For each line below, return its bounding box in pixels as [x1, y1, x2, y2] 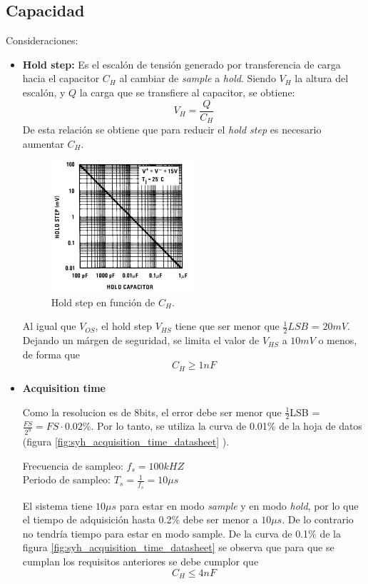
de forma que [22, 346, 80, 361]
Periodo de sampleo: [22, 472, 111, 487]
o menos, [318, 333, 357, 348]
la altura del [295, 71, 349, 86]
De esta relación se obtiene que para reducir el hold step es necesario [22, 122, 322, 137]
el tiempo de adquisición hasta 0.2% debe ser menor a [22, 512, 258, 527]
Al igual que [22, 318, 76, 333]
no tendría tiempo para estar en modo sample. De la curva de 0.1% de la [22, 525, 341, 540]
